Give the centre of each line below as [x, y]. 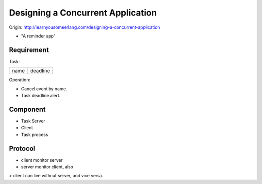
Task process [34, 134]
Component [27, 109]
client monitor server [42, 160]
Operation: [20, 80]
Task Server [33, 121]
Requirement [29, 50]
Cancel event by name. [44, 89]
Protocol [22, 148]
